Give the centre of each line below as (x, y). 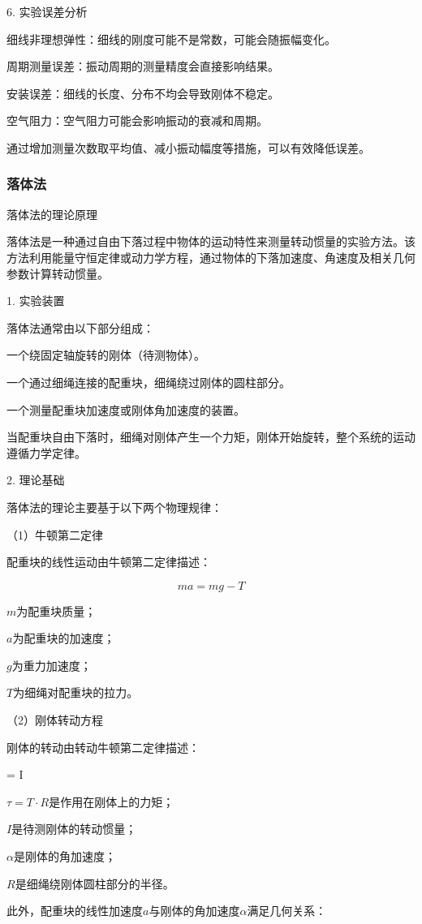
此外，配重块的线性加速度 (75, 911)
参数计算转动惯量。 (58, 273)
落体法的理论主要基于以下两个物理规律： (114, 507)
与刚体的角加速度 (194, 911)
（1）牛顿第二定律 (55, 534)
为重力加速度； (52, 665)
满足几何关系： (287, 911)
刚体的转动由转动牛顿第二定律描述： (103, 747)
